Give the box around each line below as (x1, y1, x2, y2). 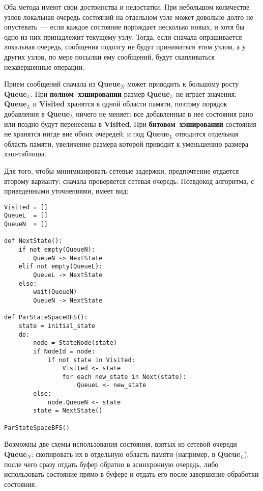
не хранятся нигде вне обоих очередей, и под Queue (4, 128, 169, 139)
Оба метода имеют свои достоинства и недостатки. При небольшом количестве (4, 2, 250, 12)
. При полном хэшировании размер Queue (31, 88, 170, 99)
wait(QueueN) (33, 288, 77, 296)
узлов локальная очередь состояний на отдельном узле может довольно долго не (4, 11, 253, 22)
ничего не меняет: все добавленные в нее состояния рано (76, 108, 253, 119)
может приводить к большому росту (127, 78, 239, 89)
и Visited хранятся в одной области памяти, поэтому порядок (33, 98, 227, 109)
